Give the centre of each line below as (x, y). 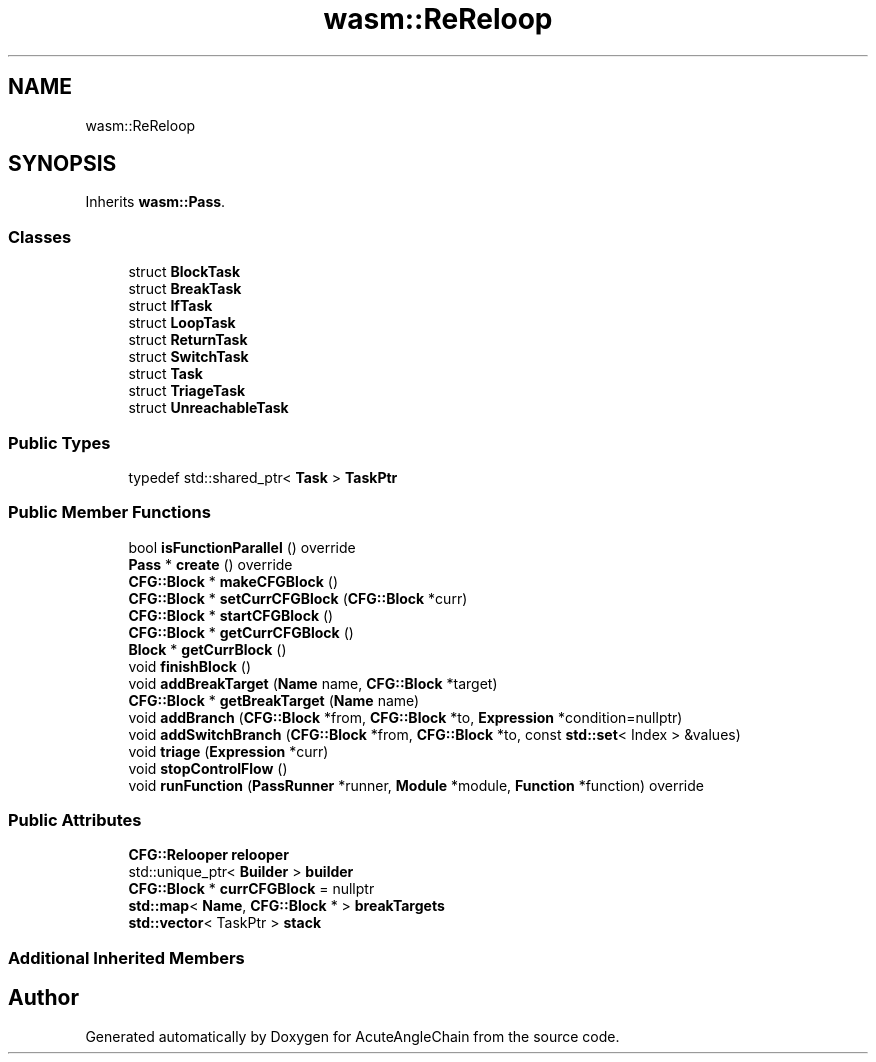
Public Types (59, 442)
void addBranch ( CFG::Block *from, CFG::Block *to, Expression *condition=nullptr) (405, 717)
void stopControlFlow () (208, 768)
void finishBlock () (189, 666)
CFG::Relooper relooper (208, 855)
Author (43, 998)
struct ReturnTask (188, 340)
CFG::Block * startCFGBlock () (231, 615)
